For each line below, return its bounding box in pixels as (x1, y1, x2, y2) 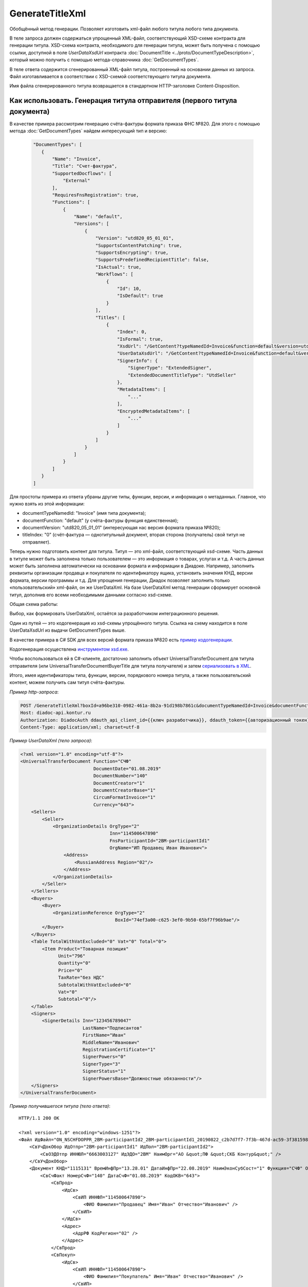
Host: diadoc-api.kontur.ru (20, 710, 91, 716)
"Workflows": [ (95, 271, 133, 277)
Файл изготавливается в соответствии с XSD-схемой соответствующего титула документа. (9, 73, 211, 79)
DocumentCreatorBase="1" (93, 787, 156, 793)
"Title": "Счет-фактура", (52, 163, 118, 169)
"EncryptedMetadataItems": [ (117, 408, 190, 414)
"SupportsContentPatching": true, (95, 242, 182, 248)
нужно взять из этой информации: (9, 500, 85, 507)
